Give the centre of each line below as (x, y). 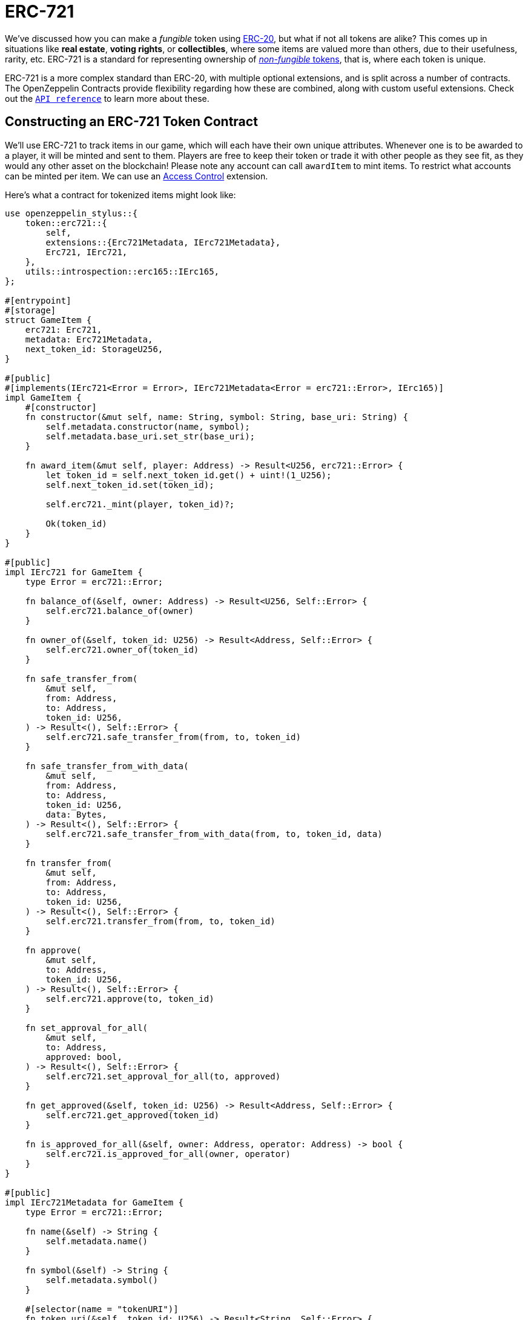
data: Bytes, (76, 814)
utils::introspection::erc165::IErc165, (122, 271)
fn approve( (53, 950)
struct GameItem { (48, 320)
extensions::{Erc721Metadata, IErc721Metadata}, (163, 242)
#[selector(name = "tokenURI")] (102, 1309)
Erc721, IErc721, (87, 252)
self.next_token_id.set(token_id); (130, 485)
